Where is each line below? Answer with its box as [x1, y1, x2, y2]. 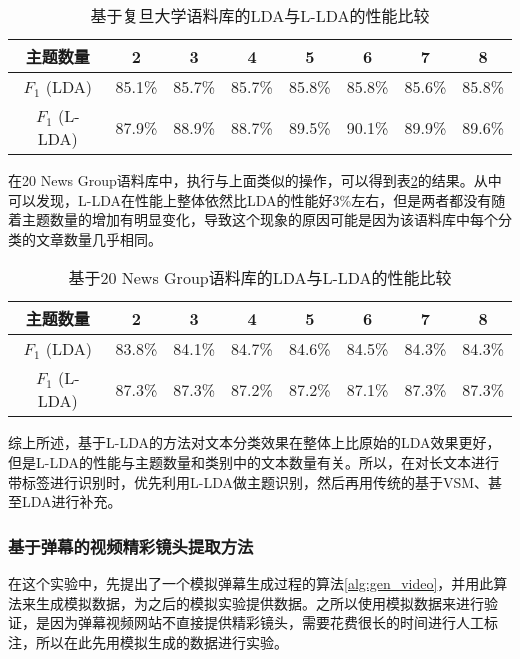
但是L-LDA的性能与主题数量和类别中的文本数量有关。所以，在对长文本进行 [8, 451, 499, 472]
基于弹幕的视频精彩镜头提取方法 [8, 533, 254, 558]
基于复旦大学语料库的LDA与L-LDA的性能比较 [90, 4, 430, 27]
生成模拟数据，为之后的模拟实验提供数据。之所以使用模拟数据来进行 [35, 592, 484, 613]
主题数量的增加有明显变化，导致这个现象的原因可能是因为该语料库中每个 [21, 209, 498, 230]
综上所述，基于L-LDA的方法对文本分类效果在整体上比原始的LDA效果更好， [8, 432, 501, 453]
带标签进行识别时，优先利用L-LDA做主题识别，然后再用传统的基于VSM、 [8, 471, 489, 492]
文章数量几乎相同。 [35, 228, 162, 249]
